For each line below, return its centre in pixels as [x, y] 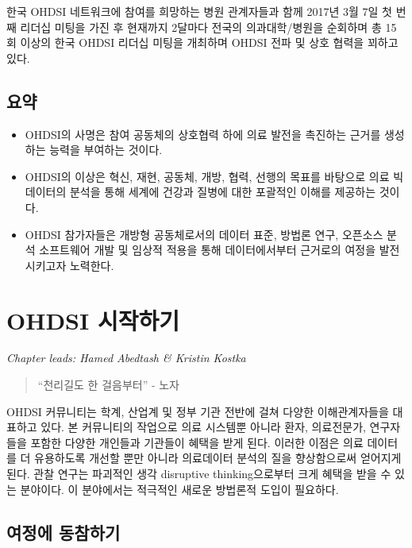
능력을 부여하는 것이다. [106, 150]
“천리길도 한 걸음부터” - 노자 [109, 385]
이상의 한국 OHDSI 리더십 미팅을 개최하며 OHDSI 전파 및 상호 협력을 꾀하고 [209, 42]
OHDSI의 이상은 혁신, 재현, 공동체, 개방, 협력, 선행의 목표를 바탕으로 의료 [207, 176]
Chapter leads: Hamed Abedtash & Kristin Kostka [126, 358]
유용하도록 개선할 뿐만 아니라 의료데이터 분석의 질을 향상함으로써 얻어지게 [218, 458]
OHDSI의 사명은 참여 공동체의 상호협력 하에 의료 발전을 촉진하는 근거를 [203, 134]
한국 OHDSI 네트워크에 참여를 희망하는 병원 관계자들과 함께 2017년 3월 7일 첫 [199, 11]
